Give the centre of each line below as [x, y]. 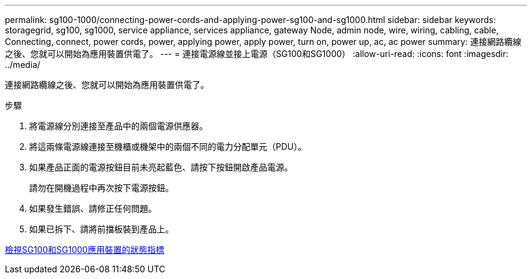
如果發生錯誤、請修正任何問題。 [93, 208]
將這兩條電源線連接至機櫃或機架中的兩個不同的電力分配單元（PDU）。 [168, 146]
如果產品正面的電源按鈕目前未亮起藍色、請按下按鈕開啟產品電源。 [161, 167]
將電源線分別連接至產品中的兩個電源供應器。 [118, 126]
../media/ [23, 65]
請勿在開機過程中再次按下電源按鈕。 [101, 188]
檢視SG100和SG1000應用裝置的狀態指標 [85, 250]
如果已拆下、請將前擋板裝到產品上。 [101, 229]
